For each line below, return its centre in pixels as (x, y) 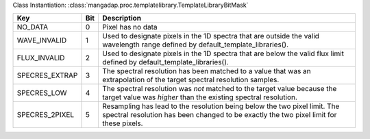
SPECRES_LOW (42, 93)
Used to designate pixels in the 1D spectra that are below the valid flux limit (223, 53)
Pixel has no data (130, 27)
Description (122, 18)
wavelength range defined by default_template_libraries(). (196, 45)
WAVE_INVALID (42, 40)
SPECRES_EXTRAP (47, 75)
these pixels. (123, 123)
